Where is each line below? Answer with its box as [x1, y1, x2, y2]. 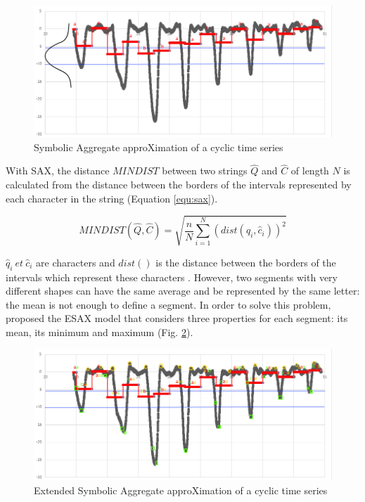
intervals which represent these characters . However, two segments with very [6, 269, 338, 284]
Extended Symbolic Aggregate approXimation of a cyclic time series [34, 483, 328, 498]
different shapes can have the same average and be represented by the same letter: [6, 283, 360, 298]
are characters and [36, 255, 115, 269]
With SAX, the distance [6, 163, 110, 178]
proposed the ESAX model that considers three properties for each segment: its [6, 311, 348, 326]
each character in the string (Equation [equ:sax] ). [6, 191, 218, 205]
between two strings [162, 163, 248, 178]
